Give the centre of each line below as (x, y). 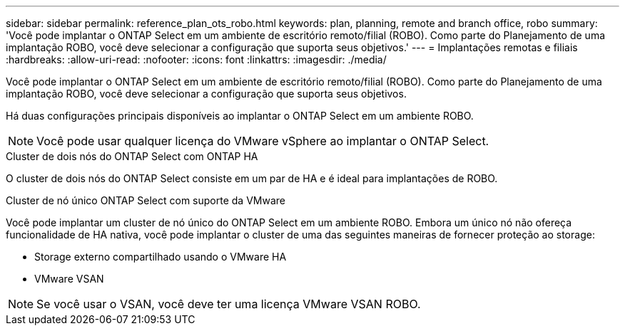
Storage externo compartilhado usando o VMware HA (161, 257)
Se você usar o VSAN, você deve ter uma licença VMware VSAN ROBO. (229, 304)
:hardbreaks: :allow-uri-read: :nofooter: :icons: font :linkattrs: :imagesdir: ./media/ (196, 59)
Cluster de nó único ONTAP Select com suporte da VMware (146, 200)
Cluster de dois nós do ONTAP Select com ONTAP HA (132, 156)
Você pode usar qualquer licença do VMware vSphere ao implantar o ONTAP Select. (263, 141)
